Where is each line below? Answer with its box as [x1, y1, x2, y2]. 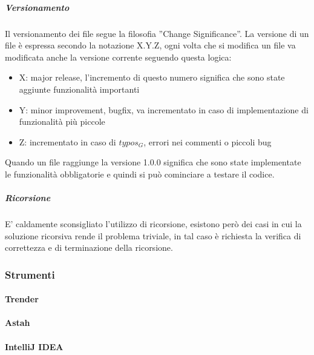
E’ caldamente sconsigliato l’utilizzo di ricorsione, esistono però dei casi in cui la [5, 217, 302, 230]
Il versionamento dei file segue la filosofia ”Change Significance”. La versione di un [5, 27, 309, 39]
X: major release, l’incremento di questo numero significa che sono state [19, 71, 285, 84]
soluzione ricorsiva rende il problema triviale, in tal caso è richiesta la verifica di [5, 229, 301, 242]
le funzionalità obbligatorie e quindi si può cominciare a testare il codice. [5, 167, 275, 180]
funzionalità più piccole [19, 115, 105, 128]
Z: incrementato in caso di [19, 135, 116, 148]
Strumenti [5, 267, 55, 282]
